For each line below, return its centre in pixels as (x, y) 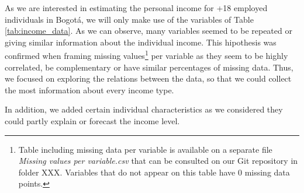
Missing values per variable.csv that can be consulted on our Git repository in (158, 161)
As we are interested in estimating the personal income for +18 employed (136, 8)
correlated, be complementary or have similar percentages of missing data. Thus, (149, 67)
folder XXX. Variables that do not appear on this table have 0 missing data (154, 172)
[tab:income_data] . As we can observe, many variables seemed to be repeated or (148, 31)
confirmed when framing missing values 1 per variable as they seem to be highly (146, 55)
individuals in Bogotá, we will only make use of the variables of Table (129, 19)
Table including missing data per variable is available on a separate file (145, 149)
